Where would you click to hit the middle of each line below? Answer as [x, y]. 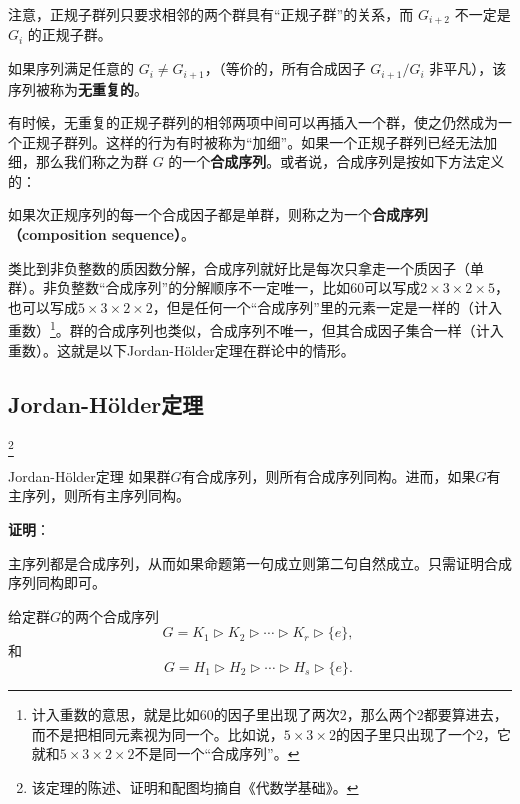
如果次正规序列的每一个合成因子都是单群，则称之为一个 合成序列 [218, 214]
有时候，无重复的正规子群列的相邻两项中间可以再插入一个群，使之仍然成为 [253, 122]
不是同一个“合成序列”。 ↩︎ [217, 753]
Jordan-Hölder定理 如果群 [89, 475]
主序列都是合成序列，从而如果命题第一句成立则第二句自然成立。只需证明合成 [260, 562]
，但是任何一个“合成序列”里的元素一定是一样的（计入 [327, 306]
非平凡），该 [468, 68]
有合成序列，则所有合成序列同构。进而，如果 [328, 475]
